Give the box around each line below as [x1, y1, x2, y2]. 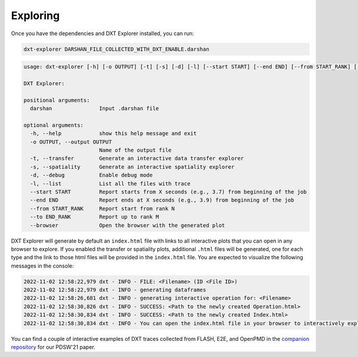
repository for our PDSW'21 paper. [11, 343, 95, 350]
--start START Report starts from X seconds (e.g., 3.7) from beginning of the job [30, 188, 307, 195]
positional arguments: [23, 97, 90, 104]
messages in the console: [11, 262, 74, 269]
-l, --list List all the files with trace [30, 180, 191, 187]
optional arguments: [23, 122, 84, 128]
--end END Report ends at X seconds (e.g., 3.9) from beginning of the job [30, 197, 295, 204]
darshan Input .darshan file [30, 105, 159, 112]
